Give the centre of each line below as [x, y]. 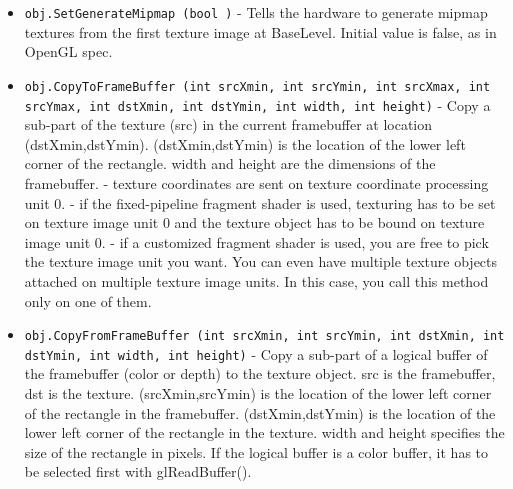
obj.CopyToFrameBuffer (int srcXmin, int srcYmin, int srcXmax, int [257, 86]
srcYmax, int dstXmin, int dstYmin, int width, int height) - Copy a [257, 104]
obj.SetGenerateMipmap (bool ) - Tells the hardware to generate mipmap [256, 12]
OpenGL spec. [68, 51]
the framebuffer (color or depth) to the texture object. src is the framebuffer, [260, 373]
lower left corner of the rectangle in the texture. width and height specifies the [264, 432]
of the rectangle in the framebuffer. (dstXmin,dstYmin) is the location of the [260, 412]
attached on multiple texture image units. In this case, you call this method [256, 280]
